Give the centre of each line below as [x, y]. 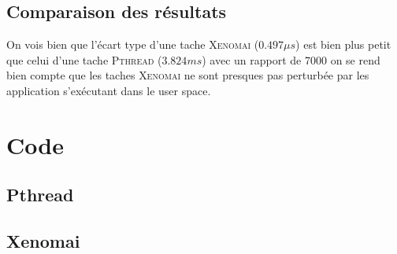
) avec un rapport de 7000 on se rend [291, 59]
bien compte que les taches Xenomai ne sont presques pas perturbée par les [188, 75]
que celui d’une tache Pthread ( [84, 59]
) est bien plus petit [343, 44]
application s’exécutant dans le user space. [109, 90]
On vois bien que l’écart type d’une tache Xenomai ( [133, 44]
